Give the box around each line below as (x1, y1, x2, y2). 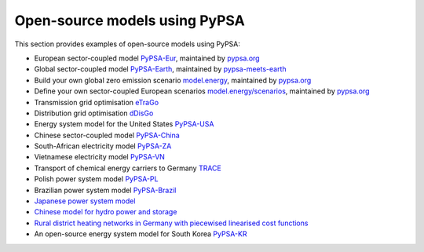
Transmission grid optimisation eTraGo (34, 97, 159, 107)
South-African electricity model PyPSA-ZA (34, 141, 172, 151)
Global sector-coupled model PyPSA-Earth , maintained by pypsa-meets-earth (34, 64, 287, 74)
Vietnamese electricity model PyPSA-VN (34, 152, 165, 162)
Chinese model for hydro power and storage (34, 207, 177, 217)
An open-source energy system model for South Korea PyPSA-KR (34, 229, 247, 239)
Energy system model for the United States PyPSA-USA (34, 119, 214, 129)
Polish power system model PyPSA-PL (34, 174, 159, 184)
